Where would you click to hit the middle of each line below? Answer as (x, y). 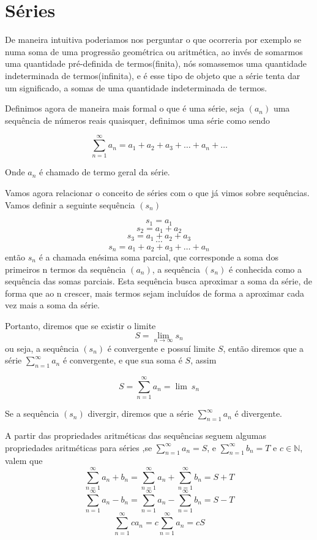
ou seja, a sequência (42, 348)
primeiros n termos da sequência (65, 269)
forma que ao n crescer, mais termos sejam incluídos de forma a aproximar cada (155, 293)
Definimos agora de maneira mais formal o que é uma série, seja (125, 108)
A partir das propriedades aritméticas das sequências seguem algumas (136, 435)
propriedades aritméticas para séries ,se (79, 447)
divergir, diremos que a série (140, 413)
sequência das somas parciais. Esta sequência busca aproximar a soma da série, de (158, 281)
